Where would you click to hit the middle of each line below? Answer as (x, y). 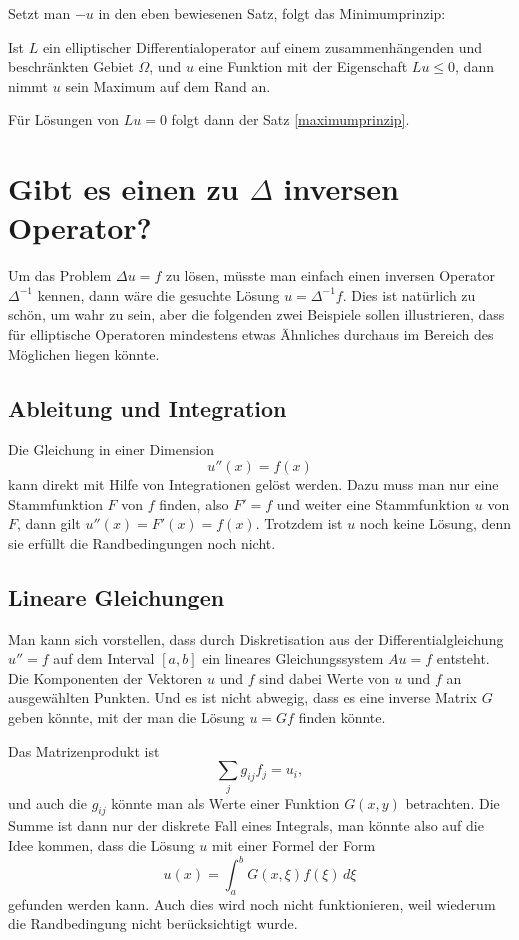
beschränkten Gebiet (71, 66)
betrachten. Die (452, 802)
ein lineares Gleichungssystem (293, 658)
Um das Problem (60, 275)
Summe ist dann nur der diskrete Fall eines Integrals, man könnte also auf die (246, 825)
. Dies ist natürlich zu (409, 294)
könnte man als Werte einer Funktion (225, 802)
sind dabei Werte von (324, 677)
